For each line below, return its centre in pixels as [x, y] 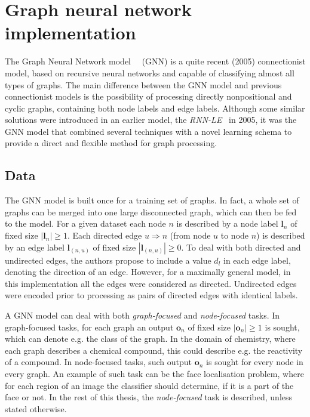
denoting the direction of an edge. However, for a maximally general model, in [148, 272]
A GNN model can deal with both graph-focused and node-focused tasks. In [142, 315]
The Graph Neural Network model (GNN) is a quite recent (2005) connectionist [155, 61]
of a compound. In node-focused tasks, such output [98, 362]
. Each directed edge [105, 235]
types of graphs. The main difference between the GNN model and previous [143, 84]
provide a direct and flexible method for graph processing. [111, 143]
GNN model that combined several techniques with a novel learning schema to [148, 131]
